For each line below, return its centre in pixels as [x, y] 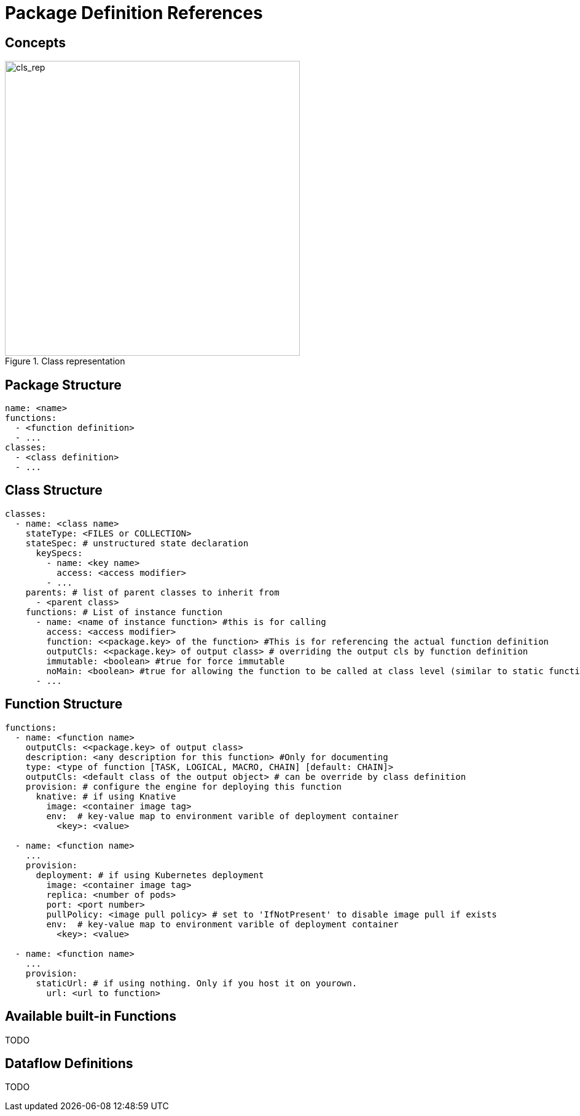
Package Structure [63, 385]
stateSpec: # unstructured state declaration [137, 543]
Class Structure [54, 490]
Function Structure [64, 704]
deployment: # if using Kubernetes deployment [150, 875]
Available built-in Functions [91, 1016]
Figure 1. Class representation [65, 361]
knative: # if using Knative [106, 796]
